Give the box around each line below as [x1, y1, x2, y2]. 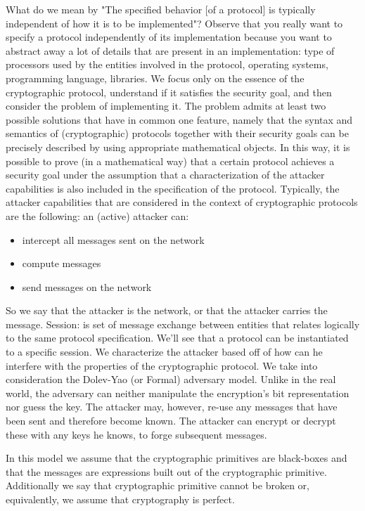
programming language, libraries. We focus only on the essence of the [6, 70, 305, 85]
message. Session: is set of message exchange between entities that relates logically [6, 316, 360, 331]
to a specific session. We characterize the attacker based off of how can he [6, 344, 323, 359]
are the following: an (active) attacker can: [6, 208, 189, 223]
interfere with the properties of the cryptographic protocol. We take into [6, 358, 318, 373]
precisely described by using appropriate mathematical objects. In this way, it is [6, 139, 350, 154]
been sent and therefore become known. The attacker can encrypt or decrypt [6, 413, 336, 428]
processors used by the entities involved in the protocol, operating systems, [6, 57, 328, 72]
